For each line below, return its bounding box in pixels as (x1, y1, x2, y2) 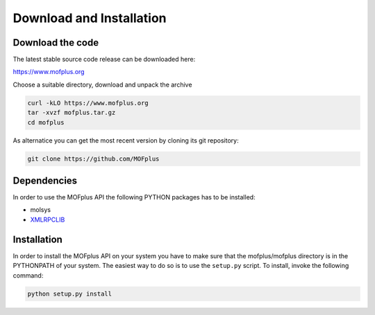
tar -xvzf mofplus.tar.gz (27, 109, 116, 117)
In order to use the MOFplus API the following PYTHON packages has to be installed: (12, 193, 256, 201)
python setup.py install (27, 289, 112, 298)
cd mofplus (27, 118, 65, 126)
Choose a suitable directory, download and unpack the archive (12, 80, 192, 89)
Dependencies (12, 174, 78, 186)
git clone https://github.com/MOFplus (27, 154, 160, 163)
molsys (30, 206, 51, 214)
